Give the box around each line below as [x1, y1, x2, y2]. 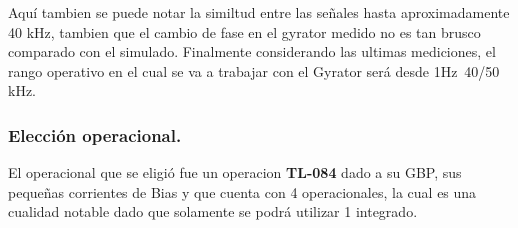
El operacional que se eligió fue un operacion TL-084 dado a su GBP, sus [8, 162, 462, 183]
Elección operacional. [8, 122, 182, 147]
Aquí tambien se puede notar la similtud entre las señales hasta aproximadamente [8, 2, 510, 22]
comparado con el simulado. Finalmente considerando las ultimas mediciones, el [8, 41, 496, 62]
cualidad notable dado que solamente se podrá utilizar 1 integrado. [8, 201, 418, 222]
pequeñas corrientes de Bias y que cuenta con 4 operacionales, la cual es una [8, 181, 477, 202]
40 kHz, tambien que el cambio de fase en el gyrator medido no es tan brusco [8, 21, 481, 42]
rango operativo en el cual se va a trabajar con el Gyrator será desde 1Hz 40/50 [8, 60, 500, 81]
